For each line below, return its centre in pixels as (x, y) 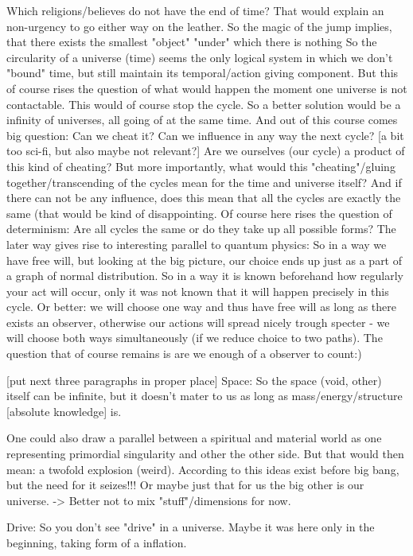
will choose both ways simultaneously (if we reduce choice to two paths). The (195, 338)
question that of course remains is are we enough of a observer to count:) (184, 354)
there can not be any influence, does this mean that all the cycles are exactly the (204, 198)
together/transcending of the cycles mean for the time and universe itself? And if (204, 182)
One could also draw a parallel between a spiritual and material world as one (194, 438)
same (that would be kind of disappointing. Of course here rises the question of (199, 213)
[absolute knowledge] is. (64, 411)
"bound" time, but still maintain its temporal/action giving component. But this (203, 73)
